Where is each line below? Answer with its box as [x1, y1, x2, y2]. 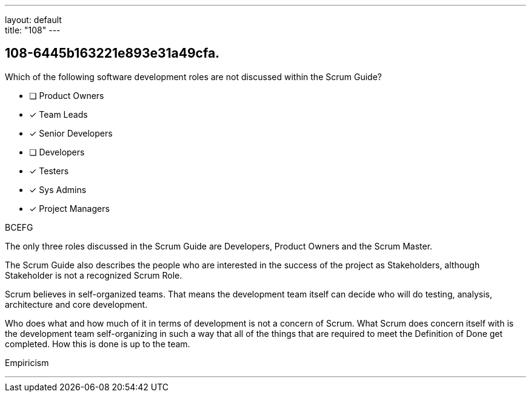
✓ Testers [29, 165, 69, 176]
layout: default [5, 15, 62, 25]
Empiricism [5, 357, 49, 368]
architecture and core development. [5, 299, 148, 310]
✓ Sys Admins [29, 184, 87, 195]
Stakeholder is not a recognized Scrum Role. [5, 270, 182, 280]
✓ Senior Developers [29, 127, 113, 138]
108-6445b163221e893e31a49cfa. [5, 46, 220, 61]
